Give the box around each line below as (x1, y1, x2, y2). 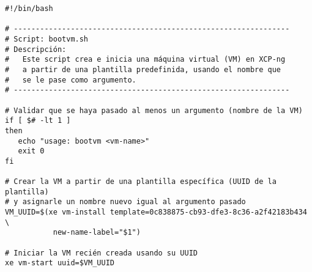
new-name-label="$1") (53, 228, 141, 237)
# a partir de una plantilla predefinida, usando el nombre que (5, 65, 281, 74)
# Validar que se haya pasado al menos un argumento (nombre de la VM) (5, 106, 303, 115)
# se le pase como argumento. (5, 75, 136, 84)
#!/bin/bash (5, 4, 53, 13)
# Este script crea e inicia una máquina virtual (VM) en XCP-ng (5, 55, 286, 64)
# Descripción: (5, 45, 67, 54)
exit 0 (18, 147, 45, 156)
